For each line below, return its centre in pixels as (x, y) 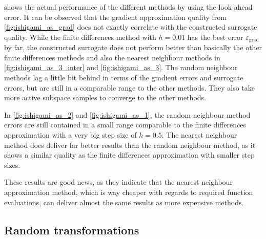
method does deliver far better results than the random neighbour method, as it (130, 145)
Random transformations (72, 230)
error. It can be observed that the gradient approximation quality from (115, 17)
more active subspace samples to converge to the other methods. (105, 97)
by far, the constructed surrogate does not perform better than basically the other (133, 47)
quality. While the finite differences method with (80, 37)
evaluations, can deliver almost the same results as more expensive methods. (124, 202)
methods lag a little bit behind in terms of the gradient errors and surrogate (124, 78)
